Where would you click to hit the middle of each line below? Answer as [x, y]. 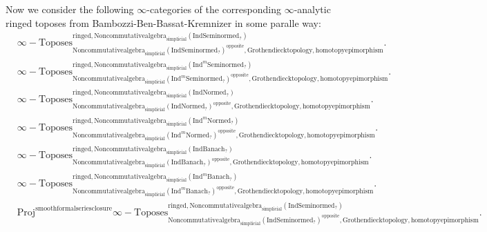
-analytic [312, 9]
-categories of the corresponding [214, 9]
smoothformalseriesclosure [74, 209]
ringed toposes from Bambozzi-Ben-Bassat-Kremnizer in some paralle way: [163, 22]
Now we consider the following [70, 9]
